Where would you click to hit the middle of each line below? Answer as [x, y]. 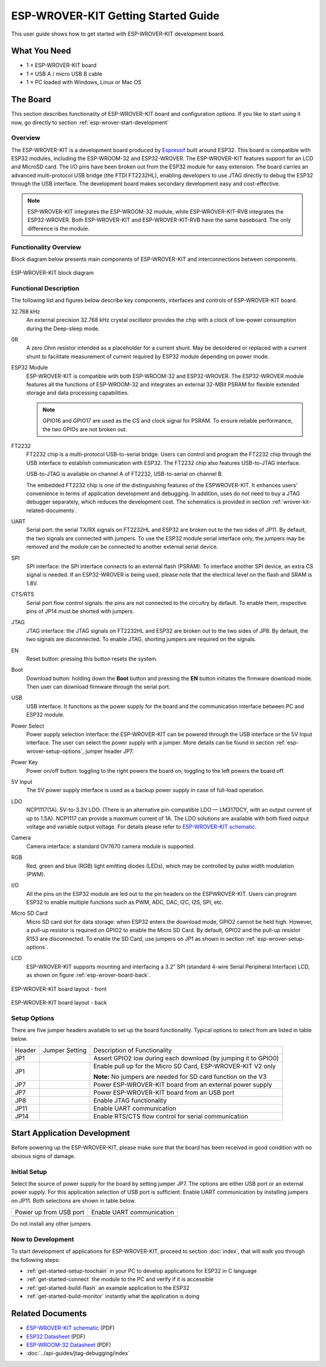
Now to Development [43, 1239]
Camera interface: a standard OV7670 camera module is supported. [111, 846]
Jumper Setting [65, 1050]
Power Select [28, 726]
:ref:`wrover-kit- [291, 502]
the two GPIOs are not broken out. [85, 429]
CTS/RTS [23, 594]
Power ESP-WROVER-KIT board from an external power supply [183, 1084]
